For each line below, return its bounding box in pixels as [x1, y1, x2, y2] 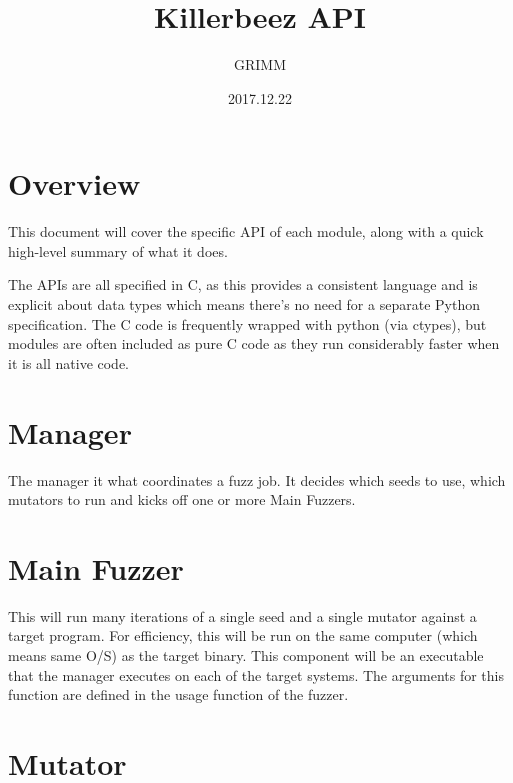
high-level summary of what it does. [8, 240, 228, 261]
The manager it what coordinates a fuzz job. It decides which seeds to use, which [8, 469, 506, 490]
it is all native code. [8, 352, 130, 373]
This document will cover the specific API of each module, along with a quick [8, 221, 484, 242]
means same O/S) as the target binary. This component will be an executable [8, 645, 484, 666]
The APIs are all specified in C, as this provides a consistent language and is [8, 274, 478, 295]
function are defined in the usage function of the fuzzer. [8, 684, 349, 705]
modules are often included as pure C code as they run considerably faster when [8, 333, 500, 354]
